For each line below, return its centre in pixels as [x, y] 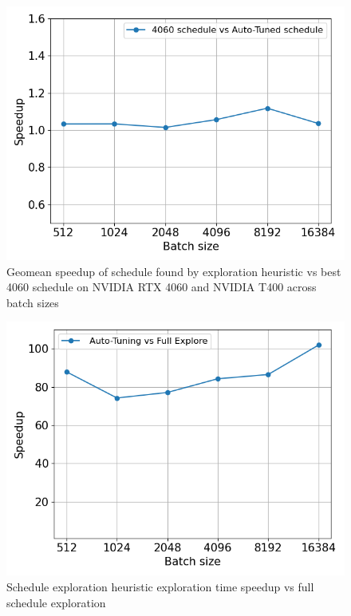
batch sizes [33, 302]
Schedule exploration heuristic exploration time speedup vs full [160, 586]
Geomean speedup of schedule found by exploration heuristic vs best [174, 271]
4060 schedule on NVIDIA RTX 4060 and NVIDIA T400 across [162, 287]
